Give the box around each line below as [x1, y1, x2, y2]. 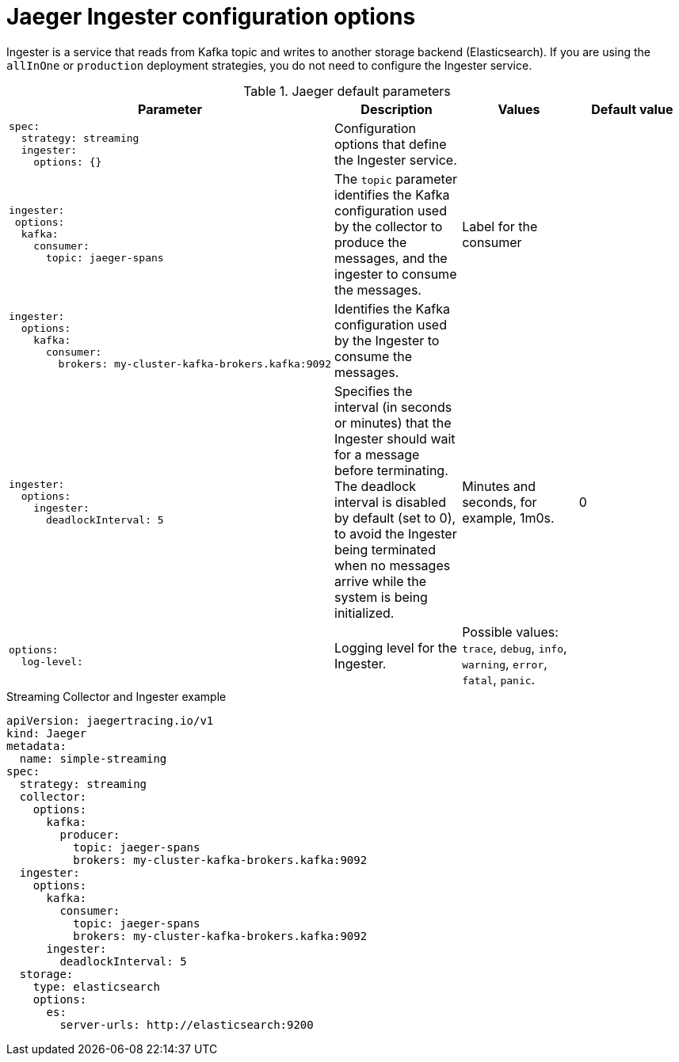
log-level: [21, 655, 83, 668]
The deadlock [334, 478, 417, 494]
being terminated [334, 541, 436, 558]
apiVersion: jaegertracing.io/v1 [6, 714, 214, 727]
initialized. [334, 604, 395, 621]
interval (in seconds [334, 398, 452, 415]
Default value [591, 101, 673, 117]
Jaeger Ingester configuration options [6, 3, 416, 30]
